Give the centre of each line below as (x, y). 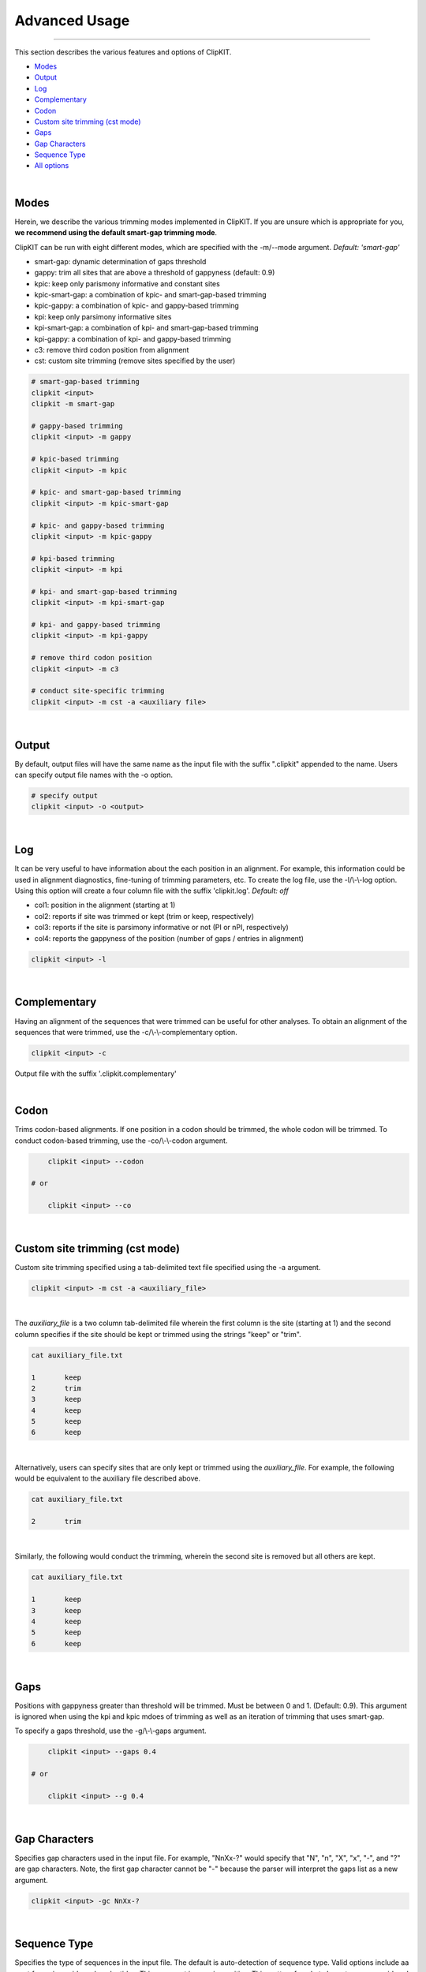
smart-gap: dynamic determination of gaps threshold (120, 261)
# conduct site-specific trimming (98, 691)
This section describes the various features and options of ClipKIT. (123, 52)
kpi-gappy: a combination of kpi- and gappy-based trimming (133, 338)
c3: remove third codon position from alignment (112, 350)
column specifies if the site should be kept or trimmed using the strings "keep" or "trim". (158, 1334)
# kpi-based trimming (73, 558)
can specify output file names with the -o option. (94, 775)
